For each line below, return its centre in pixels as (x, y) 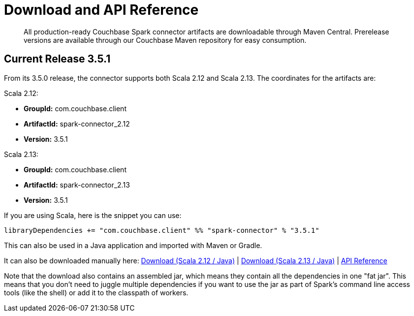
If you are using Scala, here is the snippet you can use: (93, 215)
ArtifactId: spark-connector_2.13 (77, 185)
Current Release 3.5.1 (57, 59)
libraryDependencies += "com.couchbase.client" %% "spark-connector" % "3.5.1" (162, 230)
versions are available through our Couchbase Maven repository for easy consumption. (165, 40)
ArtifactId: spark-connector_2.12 (77, 124)
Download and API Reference (101, 10)
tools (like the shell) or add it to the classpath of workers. (96, 292)
